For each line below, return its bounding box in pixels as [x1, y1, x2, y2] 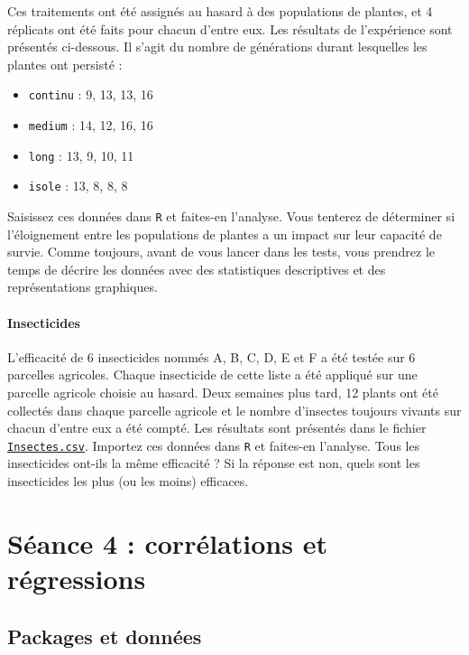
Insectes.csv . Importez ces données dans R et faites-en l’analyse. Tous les [7, 435, 420, 454]
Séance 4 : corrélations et [7, 524, 327, 561]
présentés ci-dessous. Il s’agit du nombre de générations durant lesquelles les [7, 37, 428, 56]
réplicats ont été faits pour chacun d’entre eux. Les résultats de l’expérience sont [7, 19, 453, 38]
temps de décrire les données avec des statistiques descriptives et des [7, 259, 386, 278]
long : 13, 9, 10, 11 [28, 145, 134, 164]
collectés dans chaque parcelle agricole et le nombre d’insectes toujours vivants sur [7, 400, 462, 419]
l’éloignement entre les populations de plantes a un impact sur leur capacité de [7, 224, 442, 243]
